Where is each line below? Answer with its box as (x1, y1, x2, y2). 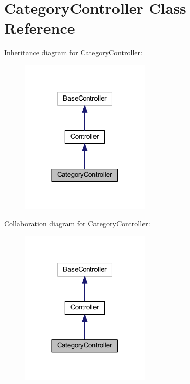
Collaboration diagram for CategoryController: (4, 218, 150, 229)
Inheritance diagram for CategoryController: (4, 47, 142, 58)
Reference (4, 17, 75, 38)
